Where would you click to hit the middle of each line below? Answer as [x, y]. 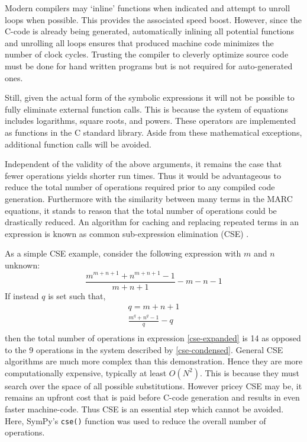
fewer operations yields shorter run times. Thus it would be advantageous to [143, 175]
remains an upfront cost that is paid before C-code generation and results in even [152, 397]
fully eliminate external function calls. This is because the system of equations [146, 109]
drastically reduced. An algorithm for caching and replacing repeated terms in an [152, 222]
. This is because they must [249, 372]
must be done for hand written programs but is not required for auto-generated [149, 65]
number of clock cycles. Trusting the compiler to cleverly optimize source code [147, 54]
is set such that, [77, 295]
